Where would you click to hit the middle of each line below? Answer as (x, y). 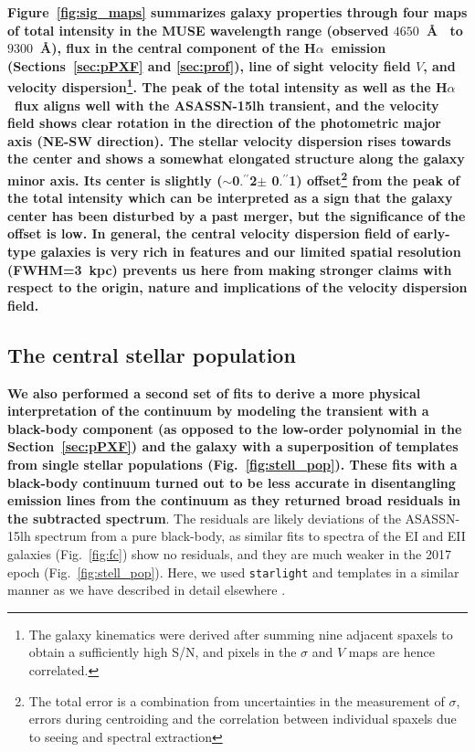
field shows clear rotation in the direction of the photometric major (224, 123)
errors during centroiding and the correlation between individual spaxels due (243, 719)
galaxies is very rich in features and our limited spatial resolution (251, 252)
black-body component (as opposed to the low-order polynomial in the (235, 428)
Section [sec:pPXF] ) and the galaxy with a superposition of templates (233, 446)
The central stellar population (152, 354)
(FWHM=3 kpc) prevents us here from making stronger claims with (230, 269)
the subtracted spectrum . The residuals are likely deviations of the (204, 518)
